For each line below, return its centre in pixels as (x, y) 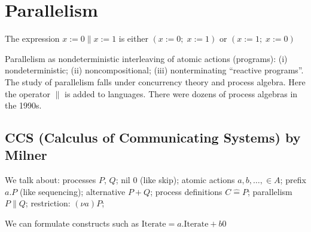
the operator (28, 93)
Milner (26, 155)
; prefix (293, 180)
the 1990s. (23, 105)
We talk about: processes (51, 180)
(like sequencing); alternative (72, 191)
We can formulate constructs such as (72, 223)
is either (133, 38)
